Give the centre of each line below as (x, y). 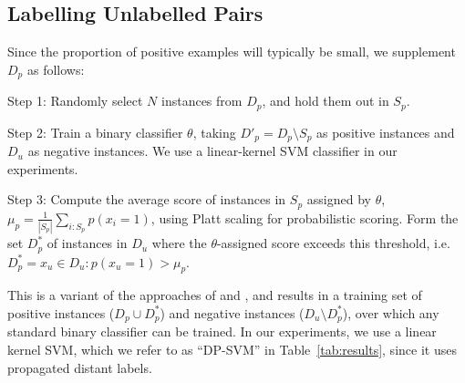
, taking (214, 132)
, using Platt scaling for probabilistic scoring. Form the (305, 217)
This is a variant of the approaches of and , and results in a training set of (215, 295)
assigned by (339, 199)
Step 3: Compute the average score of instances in (147, 199)
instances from (202, 101)
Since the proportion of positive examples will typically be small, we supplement (232, 52)
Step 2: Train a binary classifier (95, 132)
